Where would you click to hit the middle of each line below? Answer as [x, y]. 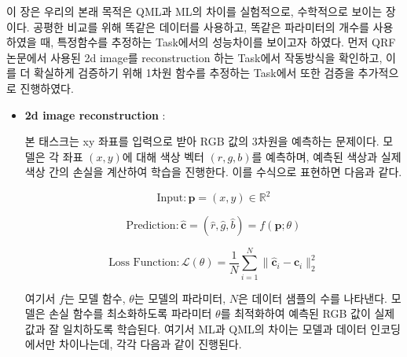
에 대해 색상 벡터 [163, 156]
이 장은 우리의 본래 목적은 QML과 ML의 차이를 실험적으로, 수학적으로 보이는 [194, 11]
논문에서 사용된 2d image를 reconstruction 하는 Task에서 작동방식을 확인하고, [194, 57]
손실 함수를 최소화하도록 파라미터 [130, 313]
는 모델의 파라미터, [180, 298]
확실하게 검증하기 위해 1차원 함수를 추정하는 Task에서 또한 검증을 [194, 73]
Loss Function [143, 263]
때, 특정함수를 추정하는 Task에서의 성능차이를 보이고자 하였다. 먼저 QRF [218, 42]
